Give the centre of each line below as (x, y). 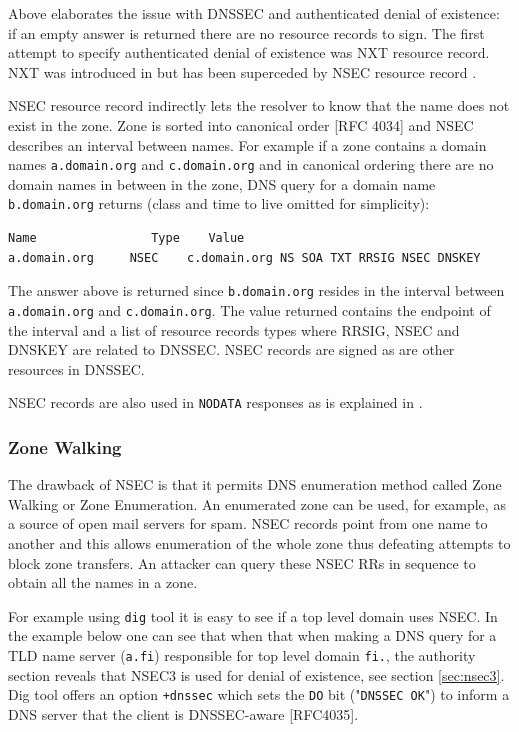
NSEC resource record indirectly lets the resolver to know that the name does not (259, 105)
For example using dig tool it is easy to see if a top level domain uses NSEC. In (253, 615)
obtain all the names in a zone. (103, 582)
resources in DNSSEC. (76, 368)
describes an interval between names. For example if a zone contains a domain (247, 144)
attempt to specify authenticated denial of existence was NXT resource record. (249, 52)
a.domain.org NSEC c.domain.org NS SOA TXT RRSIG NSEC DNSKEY (244, 257)
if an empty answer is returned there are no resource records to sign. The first (246, 32)
